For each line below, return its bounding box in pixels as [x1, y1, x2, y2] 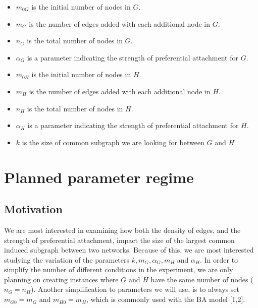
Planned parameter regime [4, 166, 194, 187]
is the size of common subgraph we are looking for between [22, 137, 204, 147]
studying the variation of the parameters [4, 254, 130, 265]
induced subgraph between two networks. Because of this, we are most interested [4, 244, 254, 255]
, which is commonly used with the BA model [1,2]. [86, 294, 245, 304]
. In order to [199, 254, 238, 265]
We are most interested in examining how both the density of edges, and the [4, 224, 241, 235]
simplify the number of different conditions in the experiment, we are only [4, 264, 233, 275]
